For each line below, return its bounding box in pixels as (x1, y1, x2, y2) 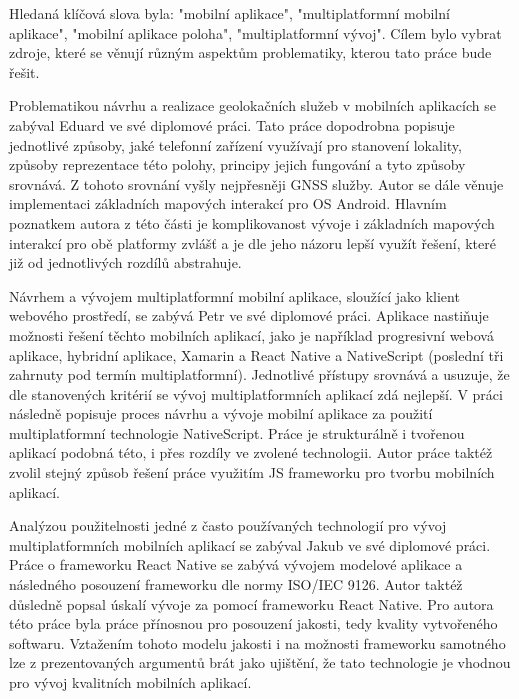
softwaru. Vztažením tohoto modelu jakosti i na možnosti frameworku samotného (9, 632, 506, 653)
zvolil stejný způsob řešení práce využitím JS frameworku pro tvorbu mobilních (9, 462, 495, 483)
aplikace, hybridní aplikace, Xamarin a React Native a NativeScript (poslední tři (9, 344, 504, 365)
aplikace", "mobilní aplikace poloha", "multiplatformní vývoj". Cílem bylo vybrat (9, 22, 502, 43)
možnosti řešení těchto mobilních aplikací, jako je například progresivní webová (9, 324, 494, 345)
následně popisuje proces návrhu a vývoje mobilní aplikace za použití (9, 403, 433, 424)
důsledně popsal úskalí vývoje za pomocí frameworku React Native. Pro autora (9, 593, 494, 614)
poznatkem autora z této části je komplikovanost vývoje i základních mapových (9, 212, 495, 233)
